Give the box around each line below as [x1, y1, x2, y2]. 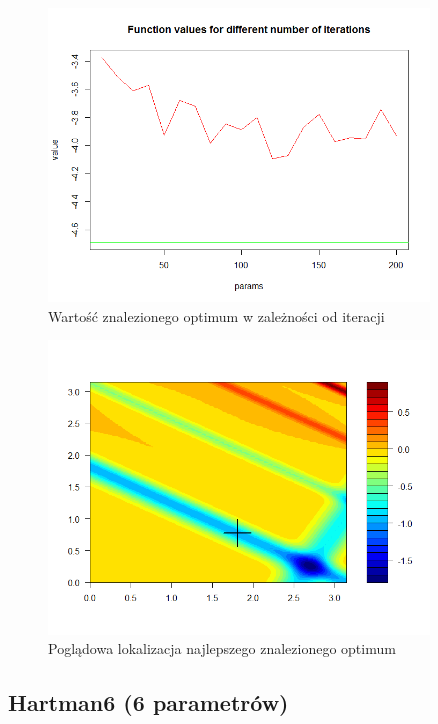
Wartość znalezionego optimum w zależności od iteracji [48, 305, 385, 326]
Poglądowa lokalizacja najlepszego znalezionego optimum [48, 638, 396, 659]
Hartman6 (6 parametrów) [8, 687, 289, 718]
